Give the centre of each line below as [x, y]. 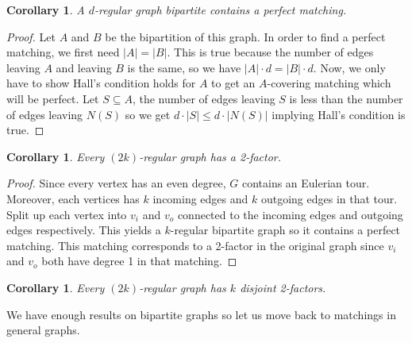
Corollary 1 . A [46, 10]
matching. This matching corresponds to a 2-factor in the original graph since [195, 245]
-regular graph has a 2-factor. [210, 156]
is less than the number [346, 98]
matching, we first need [63, 52]
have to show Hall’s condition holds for [101, 83]
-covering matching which [329, 83]
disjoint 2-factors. [283, 287]
